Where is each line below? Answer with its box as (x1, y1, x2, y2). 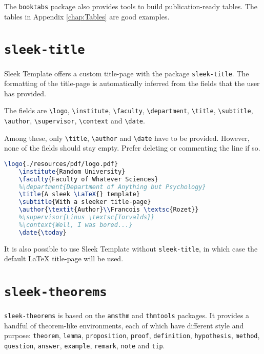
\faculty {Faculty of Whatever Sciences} (18, 175, 158, 183)
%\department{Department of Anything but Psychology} (18, 183, 206, 191)
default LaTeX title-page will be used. (4, 253, 124, 264)
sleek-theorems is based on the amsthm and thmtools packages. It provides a (4, 310, 250, 321)
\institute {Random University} (18, 168, 126, 175)
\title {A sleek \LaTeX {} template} (18, 191, 140, 198)
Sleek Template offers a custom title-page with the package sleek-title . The (4, 68, 249, 78)
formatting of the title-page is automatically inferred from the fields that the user (4, 78, 260, 89)
